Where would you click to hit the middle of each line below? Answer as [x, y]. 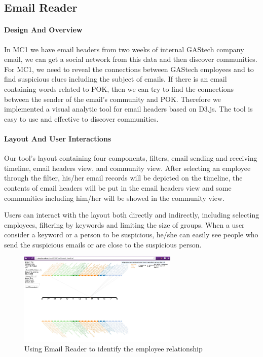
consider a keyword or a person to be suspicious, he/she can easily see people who [131, 235]
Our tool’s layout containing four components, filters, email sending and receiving [131, 158]
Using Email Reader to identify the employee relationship [114, 349]
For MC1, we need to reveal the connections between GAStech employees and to [129, 69]
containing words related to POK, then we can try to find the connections [119, 88]
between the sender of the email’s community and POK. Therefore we [112, 99]
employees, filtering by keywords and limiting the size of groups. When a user [124, 224]
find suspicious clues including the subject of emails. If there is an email [116, 79]
